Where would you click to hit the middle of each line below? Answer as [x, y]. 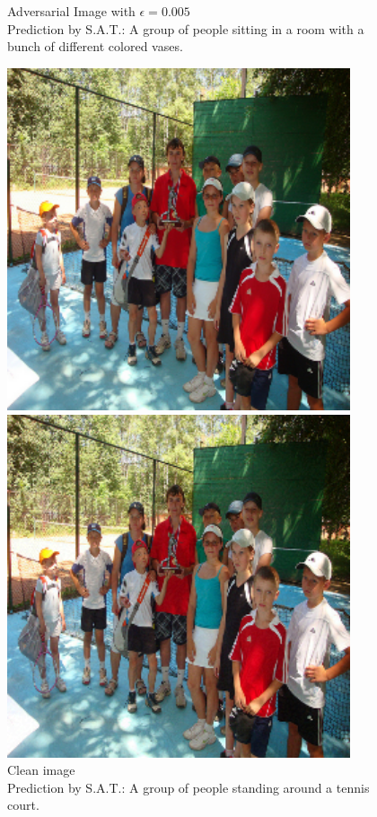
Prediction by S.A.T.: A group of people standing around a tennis [188, 787]
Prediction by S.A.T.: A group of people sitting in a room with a [186, 28]
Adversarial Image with [71, 11]
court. [23, 805]
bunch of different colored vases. [95, 46]
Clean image [41, 770]
